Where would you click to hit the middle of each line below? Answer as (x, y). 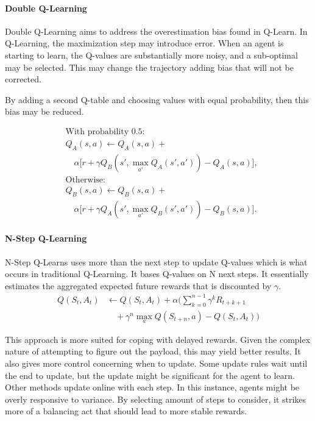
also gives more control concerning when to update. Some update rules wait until (156, 363)
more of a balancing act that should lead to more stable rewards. (126, 411)
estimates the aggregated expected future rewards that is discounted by (138, 285)
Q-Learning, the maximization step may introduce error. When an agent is (144, 43)
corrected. (23, 79)
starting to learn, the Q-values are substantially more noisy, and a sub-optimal (151, 55)
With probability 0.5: (105, 131)
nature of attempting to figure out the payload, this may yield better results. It (153, 351)
